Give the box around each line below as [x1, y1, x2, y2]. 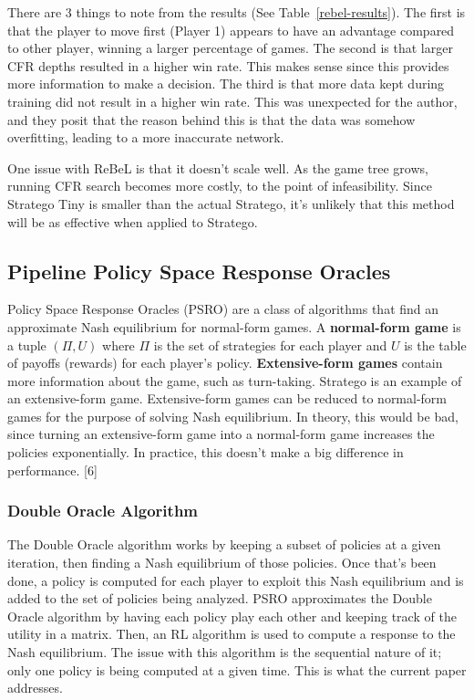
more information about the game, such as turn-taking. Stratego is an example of [7, 371, 462, 390]
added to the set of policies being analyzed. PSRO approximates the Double [7, 589, 432, 608]
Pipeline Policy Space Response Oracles [7, 256, 391, 285]
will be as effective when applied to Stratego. [7, 212, 258, 231]
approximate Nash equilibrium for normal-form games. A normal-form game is [7, 317, 461, 336]
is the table [404, 335, 467, 354]
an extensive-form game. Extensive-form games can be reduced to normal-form [7, 389, 448, 408]
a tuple [7, 335, 46, 354]
